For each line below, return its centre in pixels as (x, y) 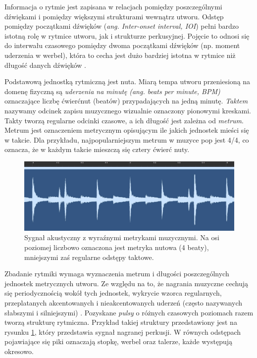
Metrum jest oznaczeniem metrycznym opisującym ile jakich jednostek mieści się (127, 130)
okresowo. (19, 351)
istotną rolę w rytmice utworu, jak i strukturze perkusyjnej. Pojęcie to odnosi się (127, 35)
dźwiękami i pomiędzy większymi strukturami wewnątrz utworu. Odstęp (114, 16)
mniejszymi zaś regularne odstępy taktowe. (89, 257)
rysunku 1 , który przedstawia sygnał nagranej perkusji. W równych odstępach (123, 332)
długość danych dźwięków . (46, 65)
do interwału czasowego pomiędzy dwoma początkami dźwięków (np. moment (122, 45)
